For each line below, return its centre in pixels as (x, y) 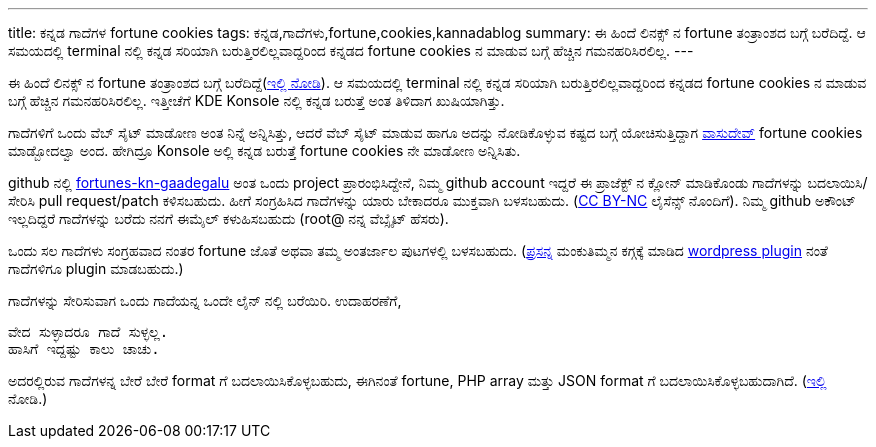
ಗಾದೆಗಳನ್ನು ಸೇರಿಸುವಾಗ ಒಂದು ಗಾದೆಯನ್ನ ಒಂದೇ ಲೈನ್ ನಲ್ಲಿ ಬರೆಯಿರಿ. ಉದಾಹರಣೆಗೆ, (205, 300)
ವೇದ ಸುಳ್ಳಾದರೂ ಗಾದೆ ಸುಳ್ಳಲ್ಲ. (88, 332)
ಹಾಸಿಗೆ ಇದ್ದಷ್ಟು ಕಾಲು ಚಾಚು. (84, 349)
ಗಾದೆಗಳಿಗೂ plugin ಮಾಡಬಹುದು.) (96, 268)
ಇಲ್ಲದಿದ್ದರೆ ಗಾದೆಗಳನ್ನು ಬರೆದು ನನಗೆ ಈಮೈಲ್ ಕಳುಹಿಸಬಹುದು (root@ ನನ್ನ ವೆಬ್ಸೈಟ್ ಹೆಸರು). (228, 218)
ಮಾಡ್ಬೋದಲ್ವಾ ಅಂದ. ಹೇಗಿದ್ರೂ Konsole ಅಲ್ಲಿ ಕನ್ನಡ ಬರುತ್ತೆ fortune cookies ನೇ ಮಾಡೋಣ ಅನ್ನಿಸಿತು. (264, 150)
